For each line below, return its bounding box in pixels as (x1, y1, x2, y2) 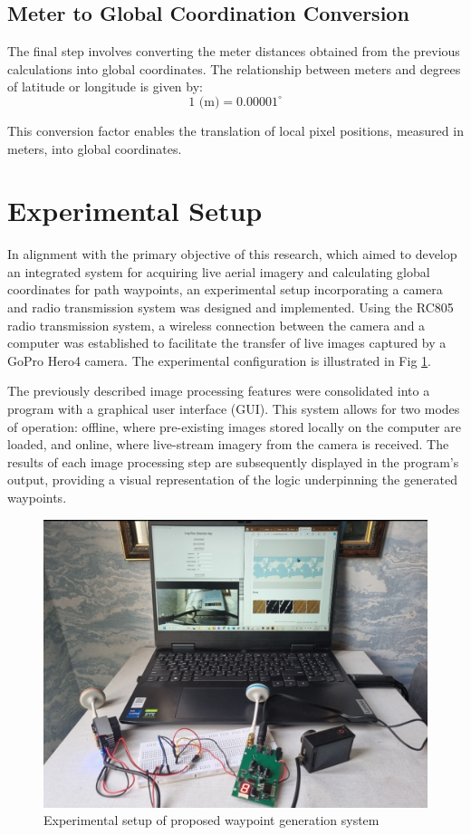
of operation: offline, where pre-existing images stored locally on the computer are (7, 417, 461, 436)
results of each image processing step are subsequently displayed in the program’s (7, 452, 459, 471)
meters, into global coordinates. (7, 139, 182, 158)
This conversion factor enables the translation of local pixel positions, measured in (7, 120, 464, 139)
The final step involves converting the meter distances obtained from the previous (7, 42, 460, 61)
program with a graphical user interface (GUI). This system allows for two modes (7, 399, 460, 418)
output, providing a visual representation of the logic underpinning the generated (7, 470, 458, 489)
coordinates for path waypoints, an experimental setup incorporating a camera (7, 280, 443, 299)
